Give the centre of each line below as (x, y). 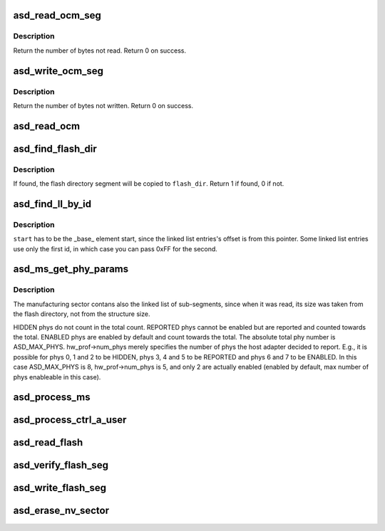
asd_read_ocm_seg (57, 15)
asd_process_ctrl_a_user (70, 420)
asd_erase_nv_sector (61, 511)
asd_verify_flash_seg (61, 465)
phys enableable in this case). (57, 377)
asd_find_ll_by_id (52, 204)
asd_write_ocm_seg (58, 71)
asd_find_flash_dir (55, 148)
